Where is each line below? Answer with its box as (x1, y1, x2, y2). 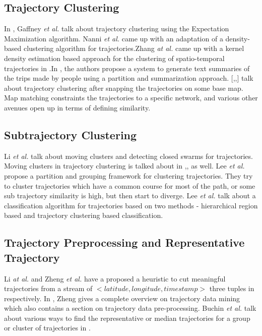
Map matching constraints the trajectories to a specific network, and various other (4, 92, 258, 103)
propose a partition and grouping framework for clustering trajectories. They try (4, 170, 253, 181)
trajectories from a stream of (4, 283, 93, 294)
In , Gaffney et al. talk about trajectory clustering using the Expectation (4, 23, 229, 34)
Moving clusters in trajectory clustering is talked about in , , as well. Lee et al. (4, 160, 245, 171)
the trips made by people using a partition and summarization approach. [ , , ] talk (4, 73, 253, 83)
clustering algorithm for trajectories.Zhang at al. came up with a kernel (23, 43, 244, 53)
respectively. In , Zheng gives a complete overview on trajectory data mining (4, 293, 240, 303)
